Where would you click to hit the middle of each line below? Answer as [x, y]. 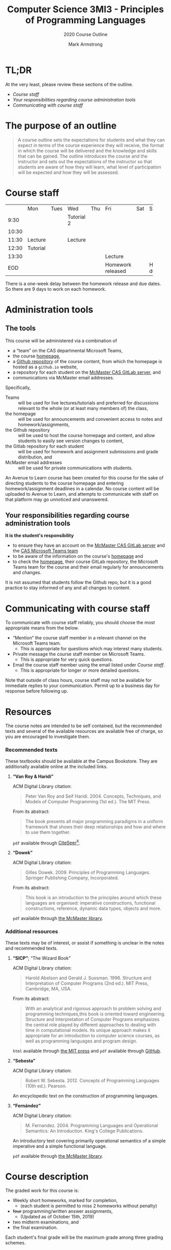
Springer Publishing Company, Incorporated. [72, 878]
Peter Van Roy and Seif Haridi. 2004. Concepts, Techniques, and [93, 796]
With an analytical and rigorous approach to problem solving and [93, 1008]
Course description [47, 1176]
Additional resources [32, 932]
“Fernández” [27, 1106]
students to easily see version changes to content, [71, 441]
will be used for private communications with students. [76, 468]
